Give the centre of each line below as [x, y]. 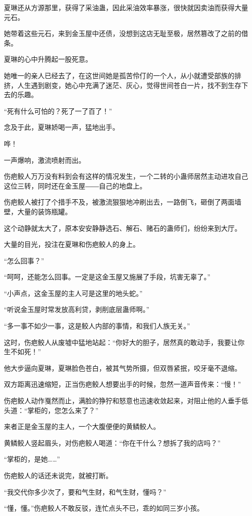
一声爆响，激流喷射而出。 [45, 160]
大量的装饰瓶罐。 [44, 211]
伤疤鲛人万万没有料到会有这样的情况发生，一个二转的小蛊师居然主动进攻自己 [126, 176]
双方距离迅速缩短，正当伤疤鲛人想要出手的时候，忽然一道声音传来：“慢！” [123, 384]
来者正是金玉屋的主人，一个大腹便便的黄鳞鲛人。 [82, 426]
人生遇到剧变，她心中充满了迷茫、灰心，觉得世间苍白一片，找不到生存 [129, 85]
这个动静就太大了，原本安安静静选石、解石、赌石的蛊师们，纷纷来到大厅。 [123, 228]
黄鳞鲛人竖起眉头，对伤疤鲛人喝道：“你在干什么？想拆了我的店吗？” [112, 442]
